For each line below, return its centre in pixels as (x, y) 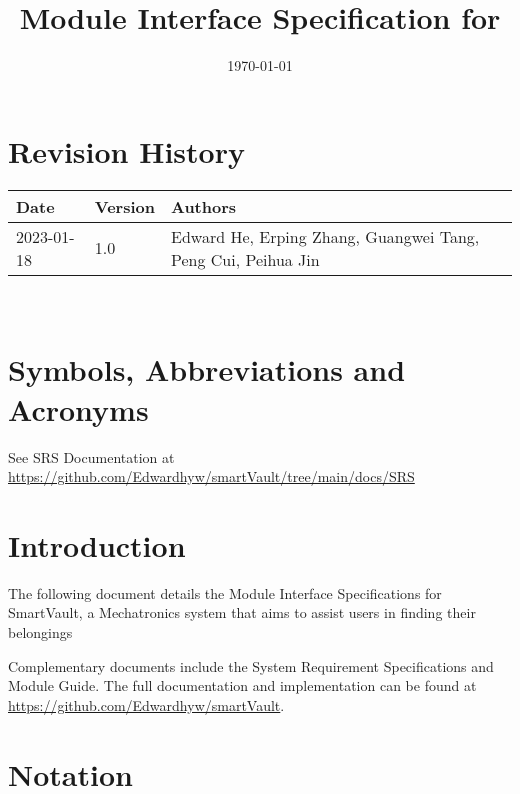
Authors (204, 206)
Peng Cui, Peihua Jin (245, 259)
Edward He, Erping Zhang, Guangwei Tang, (325, 236)
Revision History (126, 150)
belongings (40, 632)
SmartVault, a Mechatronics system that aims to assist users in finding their (242, 612)
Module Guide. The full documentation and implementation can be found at (242, 685)
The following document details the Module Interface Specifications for (225, 592)
